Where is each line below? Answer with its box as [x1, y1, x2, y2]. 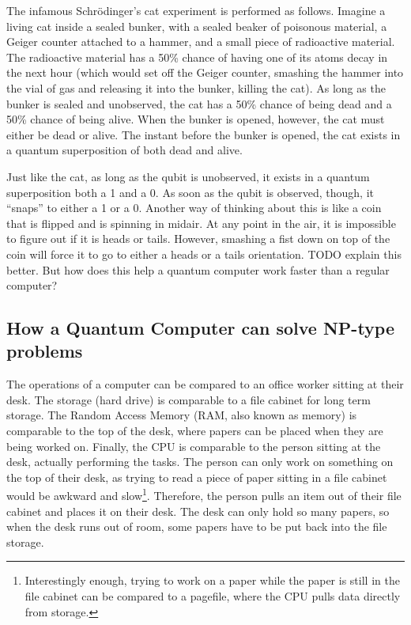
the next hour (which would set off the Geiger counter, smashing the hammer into [6, 64, 404, 81]
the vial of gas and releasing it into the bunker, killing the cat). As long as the [6, 79, 386, 96]
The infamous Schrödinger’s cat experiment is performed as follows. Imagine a [6, 2, 386, 18]
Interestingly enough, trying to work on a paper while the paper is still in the [25, 572, 400, 589]
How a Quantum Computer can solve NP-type [6, 316, 395, 340]
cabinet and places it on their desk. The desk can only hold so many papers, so [6, 502, 390, 519]
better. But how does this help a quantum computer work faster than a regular [6, 261, 390, 278]
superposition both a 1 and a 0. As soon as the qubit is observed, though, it [6, 184, 374, 200]
